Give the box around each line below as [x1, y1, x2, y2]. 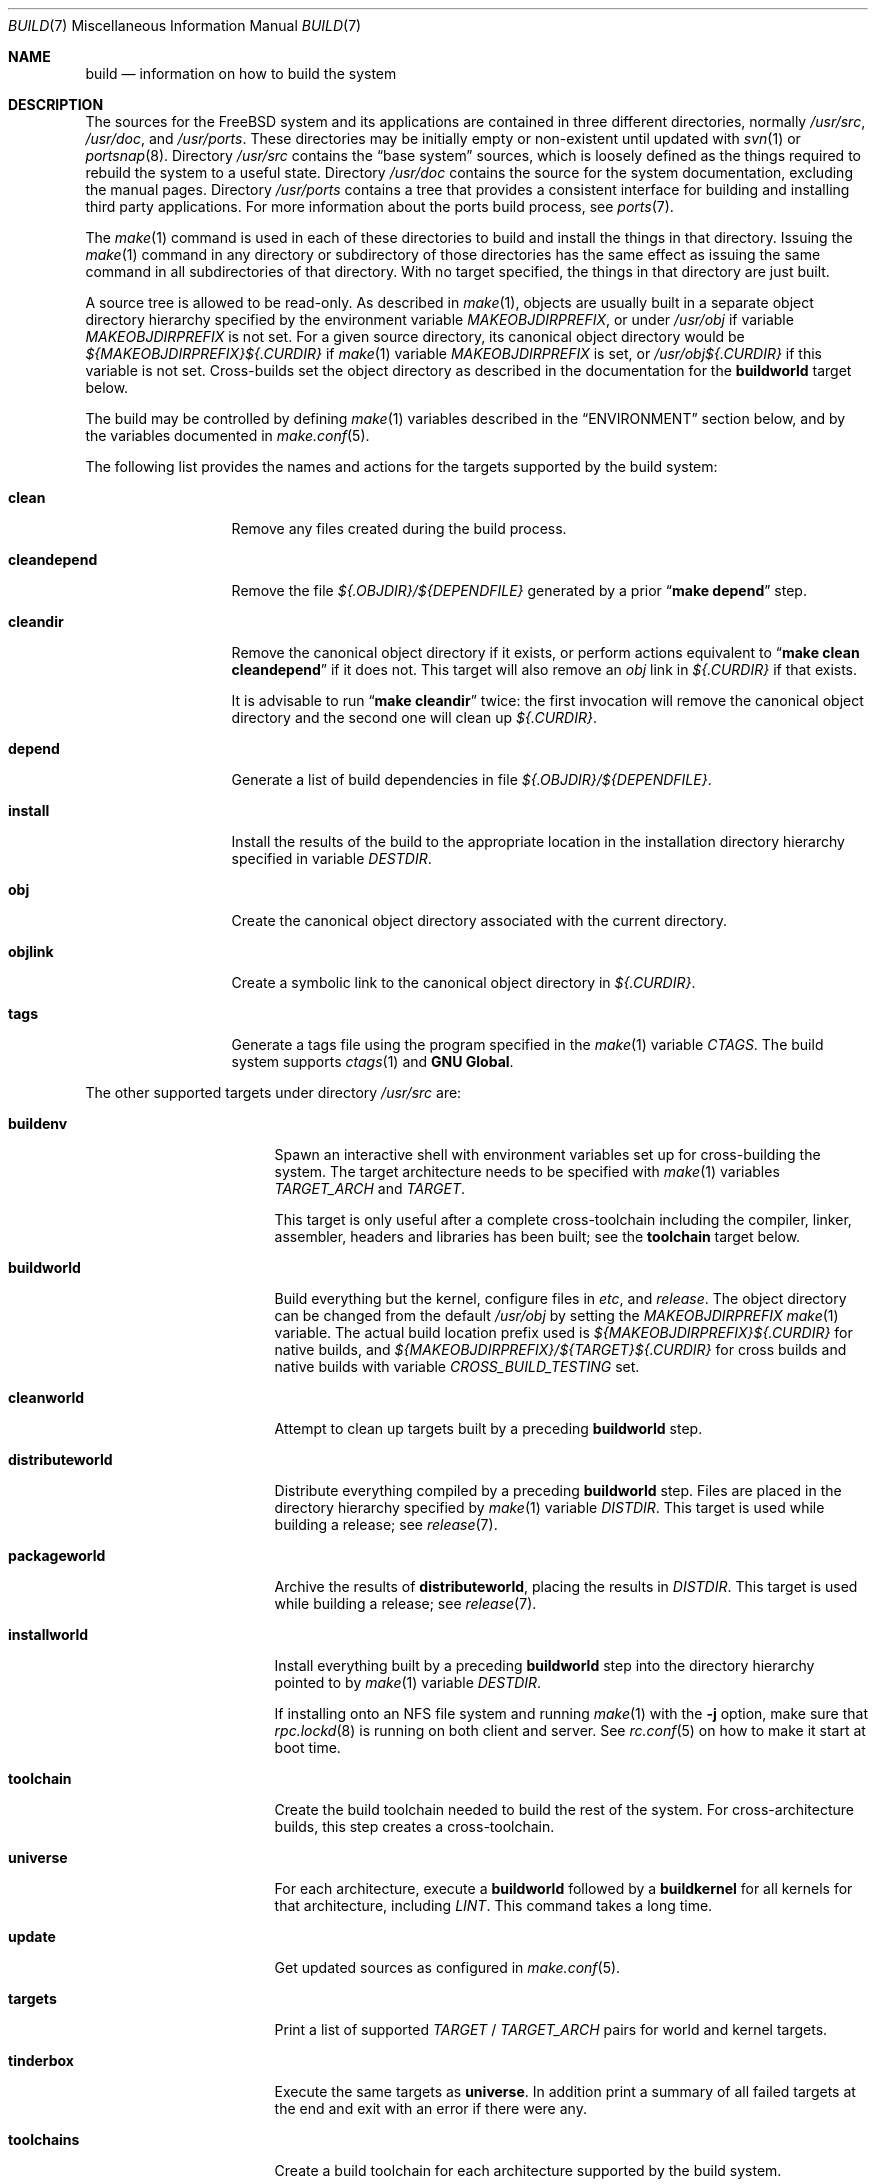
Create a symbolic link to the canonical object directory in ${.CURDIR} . [231, 974, 696, 991]
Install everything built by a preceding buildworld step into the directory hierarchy [274, 1657, 815, 1674]
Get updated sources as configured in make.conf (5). [274, 1959, 621, 1976]
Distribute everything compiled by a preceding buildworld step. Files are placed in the [274, 1482, 842, 1499]
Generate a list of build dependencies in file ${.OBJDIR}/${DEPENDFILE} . [231, 771, 712, 788]
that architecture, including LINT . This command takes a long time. [274, 1897, 713, 1914]
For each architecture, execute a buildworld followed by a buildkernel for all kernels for [274, 1880, 853, 1897]
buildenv [8, 1115, 68, 1132]
